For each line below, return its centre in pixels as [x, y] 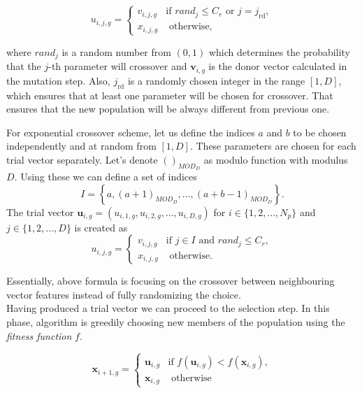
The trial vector [40, 212]
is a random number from [116, 51]
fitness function [39, 335]
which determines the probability [279, 51]
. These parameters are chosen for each [273, 146]
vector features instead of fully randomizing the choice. [124, 294]
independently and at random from [81, 146]
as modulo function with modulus [276, 159]
